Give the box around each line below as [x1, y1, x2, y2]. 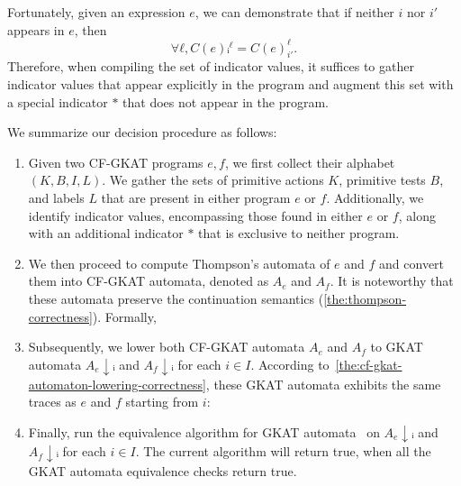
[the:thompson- [323, 289, 407, 308]
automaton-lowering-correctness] [28, 374, 206, 393]
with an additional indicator [28, 224, 184, 243]
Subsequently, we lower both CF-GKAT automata [28, 337, 305, 356]
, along [398, 206, 436, 225]
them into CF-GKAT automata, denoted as [28, 271, 269, 290]
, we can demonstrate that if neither [194, 3, 394, 21]
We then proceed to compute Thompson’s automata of [28, 253, 330, 272]
